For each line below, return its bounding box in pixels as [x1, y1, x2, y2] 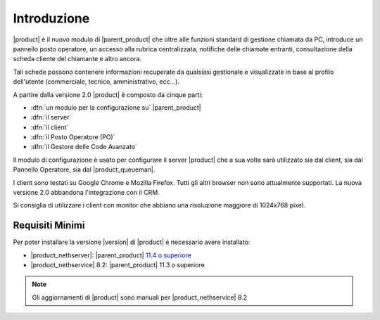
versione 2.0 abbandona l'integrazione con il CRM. [13, 188, 160, 197]
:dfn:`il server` [30, 113, 72, 122]
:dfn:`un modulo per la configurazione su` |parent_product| [30, 103, 201, 112]
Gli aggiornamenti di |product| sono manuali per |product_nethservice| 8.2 [32, 293, 248, 302]
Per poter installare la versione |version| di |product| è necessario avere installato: [13, 238, 251, 246]
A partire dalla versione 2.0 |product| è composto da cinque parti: [13, 90, 203, 98]
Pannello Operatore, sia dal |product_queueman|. [13, 165, 156, 174]
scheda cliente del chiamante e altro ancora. [13, 55, 142, 63]
